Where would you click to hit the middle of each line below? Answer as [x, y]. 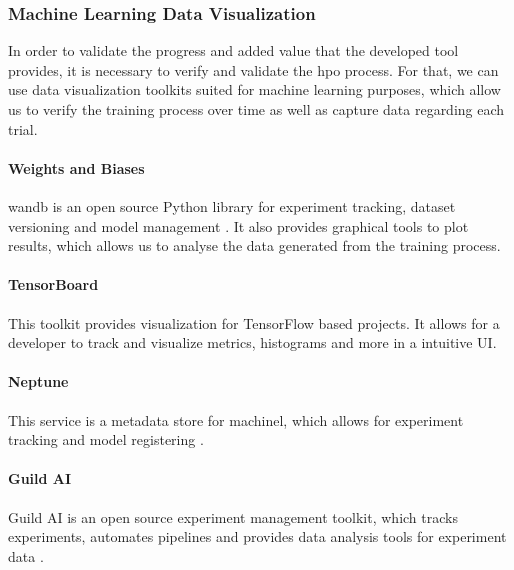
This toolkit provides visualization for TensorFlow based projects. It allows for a [254, 322]
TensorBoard [53, 284]
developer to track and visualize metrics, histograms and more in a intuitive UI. [252, 342]
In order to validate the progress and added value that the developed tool [233, 50]
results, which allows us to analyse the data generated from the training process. [254, 245]
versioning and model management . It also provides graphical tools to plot [238, 225]
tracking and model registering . [106, 439]
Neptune [38, 381]
